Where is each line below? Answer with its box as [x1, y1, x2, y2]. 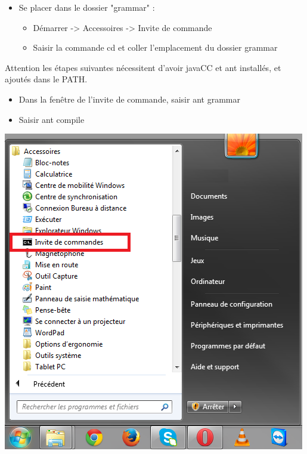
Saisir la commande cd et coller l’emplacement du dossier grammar [33, 41, 278, 54]
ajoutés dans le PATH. [5, 73, 88, 85]
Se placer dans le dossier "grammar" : [18, 1, 155, 13]
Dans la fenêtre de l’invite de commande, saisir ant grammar [18, 92, 240, 105]
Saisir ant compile [18, 113, 85, 125]
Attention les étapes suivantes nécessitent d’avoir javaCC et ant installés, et [5, 61, 281, 73]
